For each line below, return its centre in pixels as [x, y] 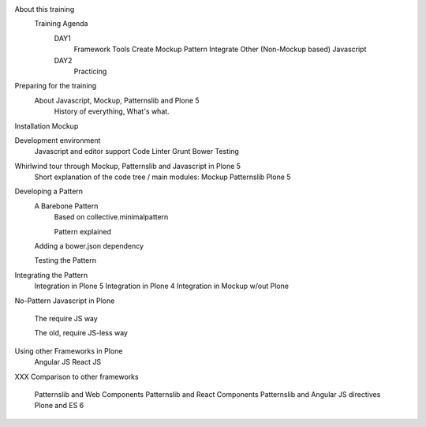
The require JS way [66, 318]
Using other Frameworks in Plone [69, 350]
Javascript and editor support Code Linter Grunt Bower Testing [137, 152]
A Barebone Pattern [66, 206]
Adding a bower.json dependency [89, 246]
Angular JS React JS [68, 362]
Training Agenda [61, 24]
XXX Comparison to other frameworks [77, 376]
